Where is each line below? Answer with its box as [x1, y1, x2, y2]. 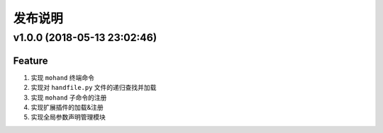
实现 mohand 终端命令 [30, 73, 95, 81]
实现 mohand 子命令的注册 [30, 93, 107, 102]
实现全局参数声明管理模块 [30, 113, 106, 122]
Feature [13, 54, 48, 66]
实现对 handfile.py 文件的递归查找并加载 [30, 83, 157, 92]
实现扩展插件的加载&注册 [30, 103, 104, 111]
